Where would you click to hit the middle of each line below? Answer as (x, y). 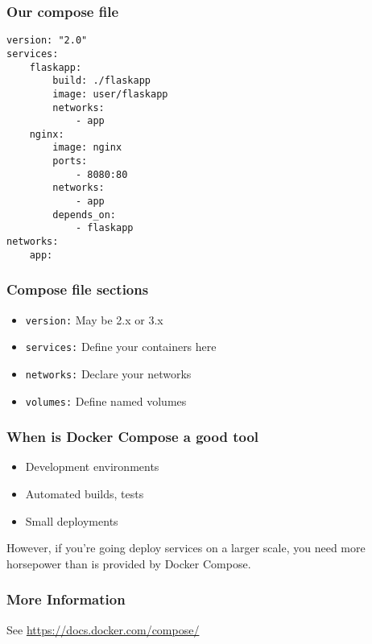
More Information (66, 599)
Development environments (92, 466)
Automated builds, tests (85, 494)
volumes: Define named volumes (106, 400)
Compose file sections (78, 289)
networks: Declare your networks (108, 373)
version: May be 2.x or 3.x (94, 319)
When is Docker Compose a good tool (133, 437)
